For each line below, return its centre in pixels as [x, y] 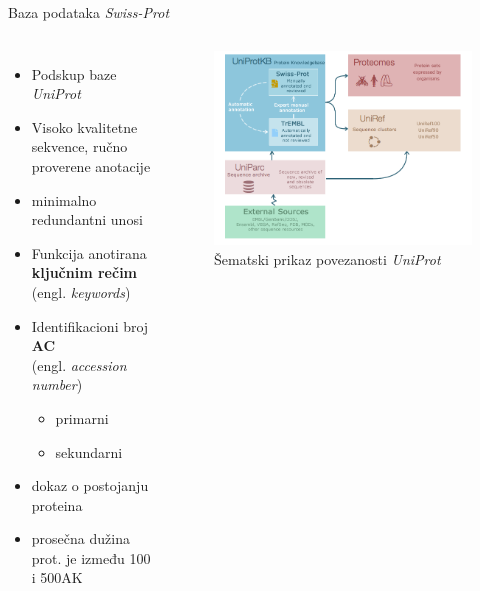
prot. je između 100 [91, 557]
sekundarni [89, 451]
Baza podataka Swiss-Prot [89, 12]
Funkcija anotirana [89, 252]
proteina [57, 504]
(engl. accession [79, 364]
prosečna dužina [80, 538]
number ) [57, 384]
